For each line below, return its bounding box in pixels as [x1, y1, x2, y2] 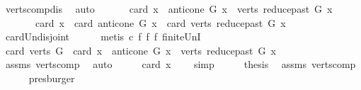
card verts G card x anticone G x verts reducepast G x [5, 43, 276, 57]
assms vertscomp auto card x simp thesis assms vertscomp [5, 57, 356, 72]
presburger [28, 70, 75, 85]
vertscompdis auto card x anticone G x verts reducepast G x [5, 1, 333, 16]
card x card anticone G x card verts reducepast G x [35, 15, 286, 30]
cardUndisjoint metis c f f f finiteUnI [5, 29, 201, 44]
